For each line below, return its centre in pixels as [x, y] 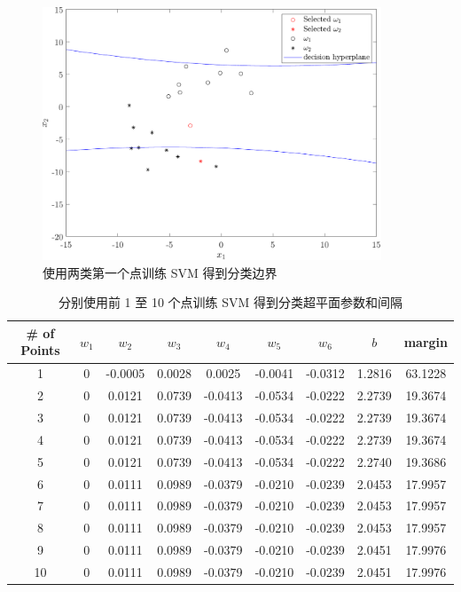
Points [40, 350]
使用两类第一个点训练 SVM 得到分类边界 [160, 272]
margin [426, 341]
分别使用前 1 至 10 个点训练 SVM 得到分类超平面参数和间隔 [230, 302]
